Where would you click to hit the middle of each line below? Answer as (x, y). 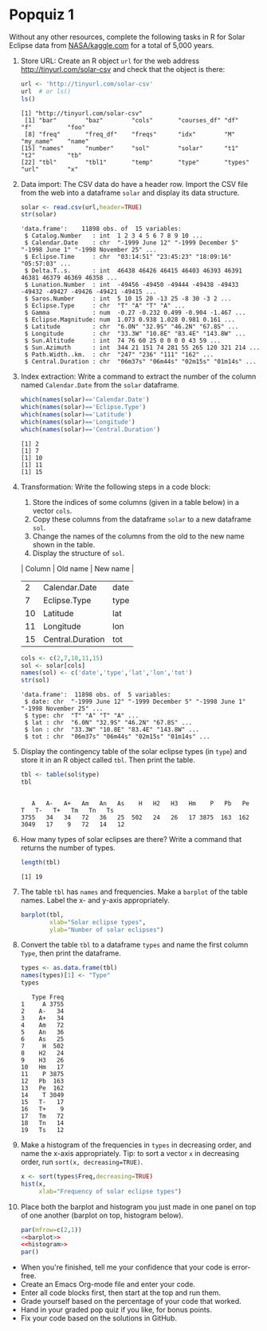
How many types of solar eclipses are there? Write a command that (131, 839)
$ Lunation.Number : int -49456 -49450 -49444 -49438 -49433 (132, 285)
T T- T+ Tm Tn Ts (67, 810)
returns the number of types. (68, 848)
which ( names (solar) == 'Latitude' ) (76, 415)
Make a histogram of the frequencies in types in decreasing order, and (136, 1145)
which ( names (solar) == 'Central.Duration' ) (90, 429)
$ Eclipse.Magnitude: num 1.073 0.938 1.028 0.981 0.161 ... (130, 320)
